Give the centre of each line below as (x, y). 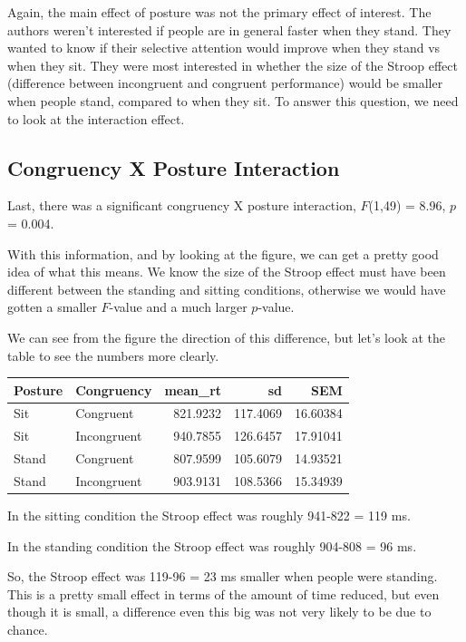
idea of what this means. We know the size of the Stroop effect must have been (227, 272)
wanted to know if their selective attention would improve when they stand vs (224, 48)
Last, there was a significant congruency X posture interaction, (182, 205)
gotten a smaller (52, 307)
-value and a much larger (178, 307)
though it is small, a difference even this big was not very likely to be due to (219, 612)
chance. (28, 630)
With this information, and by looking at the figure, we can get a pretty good (223, 253)
